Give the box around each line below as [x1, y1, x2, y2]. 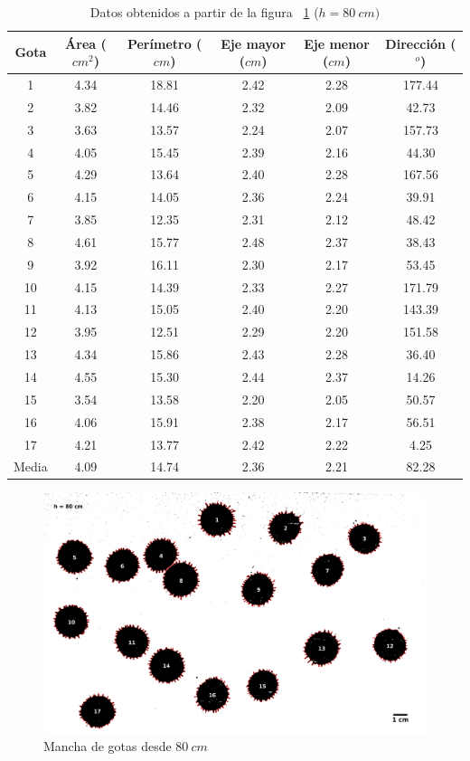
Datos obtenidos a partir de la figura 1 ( [89, 3, 319, 21]
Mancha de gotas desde [43, 737, 172, 756]
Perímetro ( [127, 33, 202, 52]
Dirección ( [385, 33, 456, 52]
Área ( [65, 33, 107, 52]
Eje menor [304, 33, 370, 52]
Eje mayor [221, 33, 287, 52]
